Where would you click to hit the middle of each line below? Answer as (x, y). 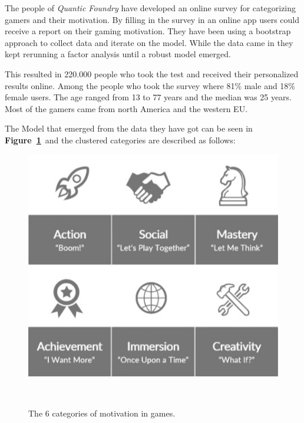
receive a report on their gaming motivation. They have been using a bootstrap (148, 31)
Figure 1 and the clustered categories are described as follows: (120, 140)
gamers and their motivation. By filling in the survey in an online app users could (152, 19)
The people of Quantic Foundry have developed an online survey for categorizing (151, 8)
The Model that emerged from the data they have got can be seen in (129, 128)
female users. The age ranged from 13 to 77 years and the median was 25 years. (148, 97)
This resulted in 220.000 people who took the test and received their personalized (152, 73)
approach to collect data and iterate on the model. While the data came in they (149, 42)
